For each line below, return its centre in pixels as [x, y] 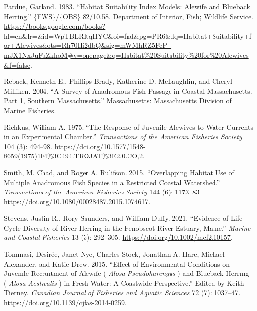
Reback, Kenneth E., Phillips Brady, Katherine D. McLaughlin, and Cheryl [118, 81]
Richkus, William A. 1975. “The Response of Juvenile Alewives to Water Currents [128, 127]
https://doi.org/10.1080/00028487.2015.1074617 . [77, 201]
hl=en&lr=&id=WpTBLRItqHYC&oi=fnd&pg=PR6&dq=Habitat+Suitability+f [128, 35]
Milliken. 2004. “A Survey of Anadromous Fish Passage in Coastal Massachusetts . [128, 91]
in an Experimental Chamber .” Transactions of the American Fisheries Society [123, 136]
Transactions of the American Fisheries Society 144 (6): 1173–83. [103, 192]
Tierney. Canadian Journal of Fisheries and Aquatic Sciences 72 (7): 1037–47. [122, 292]
